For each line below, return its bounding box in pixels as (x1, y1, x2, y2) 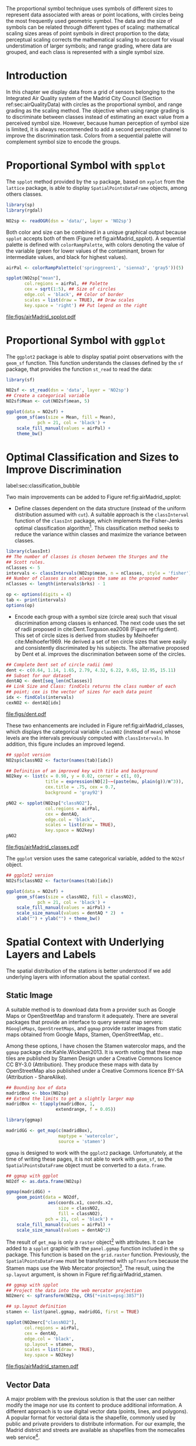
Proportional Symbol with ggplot (6, 333, 166, 347)
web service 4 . (6, 1433, 40, 1441)
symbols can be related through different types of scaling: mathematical (6, 23, 180, 30)
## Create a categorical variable (6, 393, 90, 399)
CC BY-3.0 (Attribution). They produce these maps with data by (6, 1060, 159, 1068)
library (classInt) (6, 548, 51, 554)
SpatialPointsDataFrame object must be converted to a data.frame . (6, 1161, 166, 1168)
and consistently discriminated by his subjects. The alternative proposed (14, 644, 190, 651)
